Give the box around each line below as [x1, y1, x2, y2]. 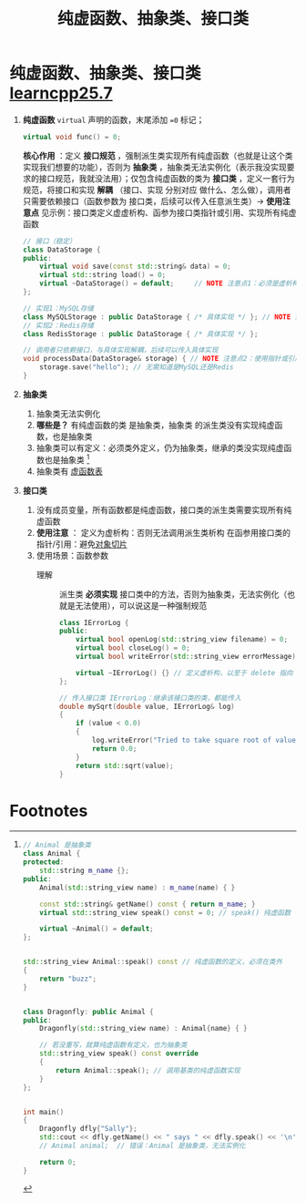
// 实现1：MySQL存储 [22, 303, 94, 313]
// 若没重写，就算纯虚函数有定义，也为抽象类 [39, 1041, 188, 1050]
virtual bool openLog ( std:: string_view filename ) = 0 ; [76, 635, 289, 644]
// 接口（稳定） [22, 236, 76, 246]
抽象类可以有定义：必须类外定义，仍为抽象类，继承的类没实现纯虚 [36, 442, 284, 453]
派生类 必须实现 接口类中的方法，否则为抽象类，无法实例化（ [58, 589, 288, 600]
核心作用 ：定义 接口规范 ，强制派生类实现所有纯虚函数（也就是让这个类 [22, 149, 293, 160]
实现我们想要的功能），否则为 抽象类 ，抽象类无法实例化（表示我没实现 [22, 161, 287, 172]
